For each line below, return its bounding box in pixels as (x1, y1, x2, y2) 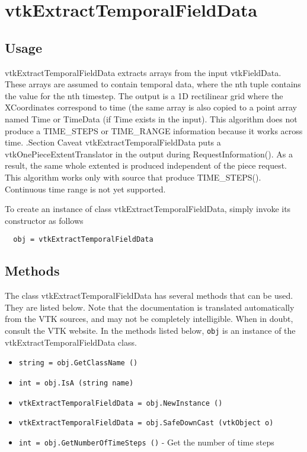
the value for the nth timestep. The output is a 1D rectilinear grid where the (5, 89, 283, 102)
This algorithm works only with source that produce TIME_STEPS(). (5, 170, 261, 183)
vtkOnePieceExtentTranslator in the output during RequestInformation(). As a (5, 147, 293, 160)
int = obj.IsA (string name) (18, 378, 134, 387)
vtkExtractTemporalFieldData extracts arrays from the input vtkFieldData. (5, 66, 282, 78)
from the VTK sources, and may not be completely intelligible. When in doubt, (5, 312, 293, 325)
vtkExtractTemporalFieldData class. (5, 336, 137, 348)
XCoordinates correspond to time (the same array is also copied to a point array (5, 101, 297, 113)
